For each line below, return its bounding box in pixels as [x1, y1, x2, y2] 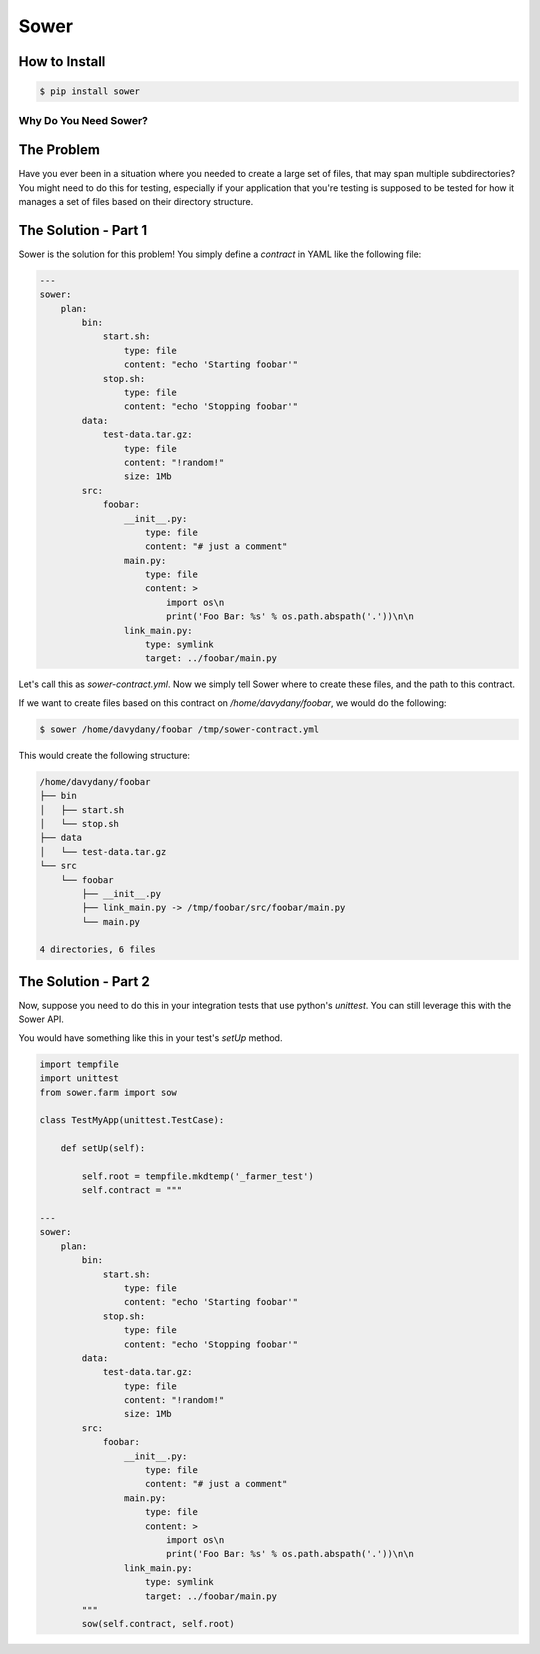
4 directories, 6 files [39, 944, 157, 955]
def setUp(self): [60, 1143, 146, 1154]
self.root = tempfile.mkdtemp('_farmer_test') [81, 1170, 314, 1182]
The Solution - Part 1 [18, 221, 148, 239]
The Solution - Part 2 [18, 973, 150, 990]
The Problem [18, 141, 100, 159]
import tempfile [39, 1058, 120, 1070]
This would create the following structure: [18, 749, 190, 761]
